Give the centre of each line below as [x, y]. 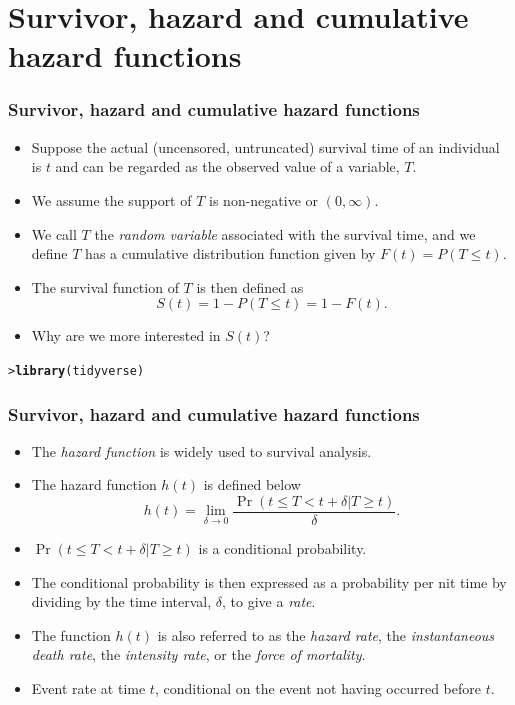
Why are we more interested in [126, 335]
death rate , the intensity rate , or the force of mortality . [198, 654]
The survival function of [105, 286]
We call [54, 233]
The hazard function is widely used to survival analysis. [201, 450]
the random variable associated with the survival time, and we [285, 233]
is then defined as [250, 286]
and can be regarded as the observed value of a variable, [227, 166]
